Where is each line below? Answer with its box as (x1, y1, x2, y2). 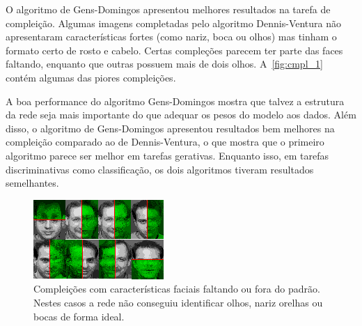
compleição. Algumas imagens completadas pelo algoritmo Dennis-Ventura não (6, 15, 342, 30)
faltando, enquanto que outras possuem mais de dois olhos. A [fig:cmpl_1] (6, 56, 323, 71)
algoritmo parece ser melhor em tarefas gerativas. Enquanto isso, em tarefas (6, 148, 329, 162)
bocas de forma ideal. (33, 309, 125, 323)
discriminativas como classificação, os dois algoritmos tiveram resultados (6, 162, 314, 176)
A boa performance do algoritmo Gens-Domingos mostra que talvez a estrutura (6, 93, 345, 108)
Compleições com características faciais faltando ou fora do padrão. (33, 281, 320, 296)
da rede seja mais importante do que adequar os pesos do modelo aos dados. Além (6, 107, 356, 122)
